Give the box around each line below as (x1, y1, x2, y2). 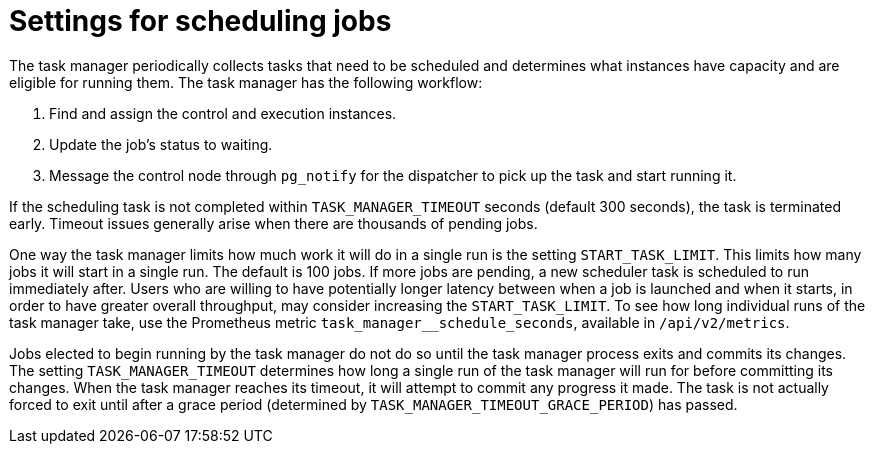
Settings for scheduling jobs (9, 4, 392, 38)
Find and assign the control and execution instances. (49, 104, 397, 122)
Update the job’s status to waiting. (49, 135, 273, 153)
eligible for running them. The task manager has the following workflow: (9, 73, 483, 91)
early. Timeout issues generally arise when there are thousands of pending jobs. (9, 214, 538, 232)
